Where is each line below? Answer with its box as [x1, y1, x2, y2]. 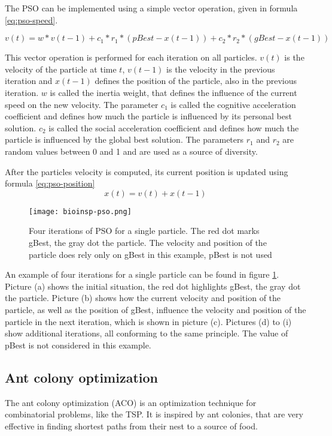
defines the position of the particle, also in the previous [95, 74, 297, 87]
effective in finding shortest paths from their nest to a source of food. [5, 419, 258, 432]
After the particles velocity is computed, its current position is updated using [5, 165, 288, 178]
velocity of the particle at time [5, 62, 117, 75]
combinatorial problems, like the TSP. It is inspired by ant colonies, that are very [5, 408, 303, 420]
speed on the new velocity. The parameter [5, 98, 159, 110]
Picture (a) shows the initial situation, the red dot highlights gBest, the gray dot [5, 279, 301, 292]
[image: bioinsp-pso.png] [29, 207, 132, 216]
